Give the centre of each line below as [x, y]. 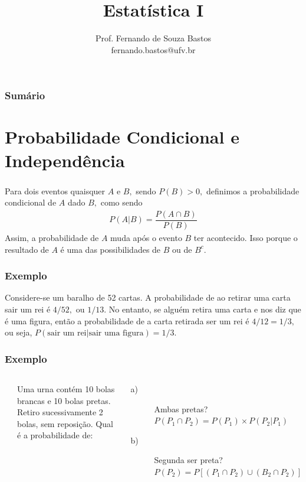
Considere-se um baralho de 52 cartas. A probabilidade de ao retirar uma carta [148, 297]
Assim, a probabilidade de [52, 237]
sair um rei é [28, 309]
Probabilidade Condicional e [122, 137]
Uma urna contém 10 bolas [66, 389]
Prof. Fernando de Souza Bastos [153, 38]
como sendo [121, 202]
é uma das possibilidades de [111, 249]
